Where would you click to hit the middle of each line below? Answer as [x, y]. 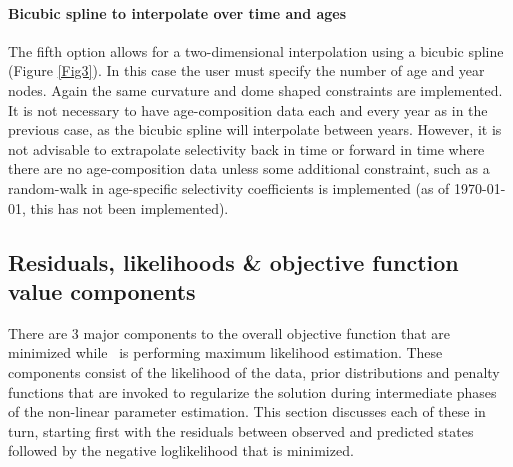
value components [102, 290]
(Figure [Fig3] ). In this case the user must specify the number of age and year [246, 70]
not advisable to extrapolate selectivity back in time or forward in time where [246, 148]
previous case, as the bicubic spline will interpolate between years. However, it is [255, 129]
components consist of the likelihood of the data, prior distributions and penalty [254, 371]
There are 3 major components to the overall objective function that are [229, 332]
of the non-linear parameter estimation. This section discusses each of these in [247, 411]
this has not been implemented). [129, 207]
